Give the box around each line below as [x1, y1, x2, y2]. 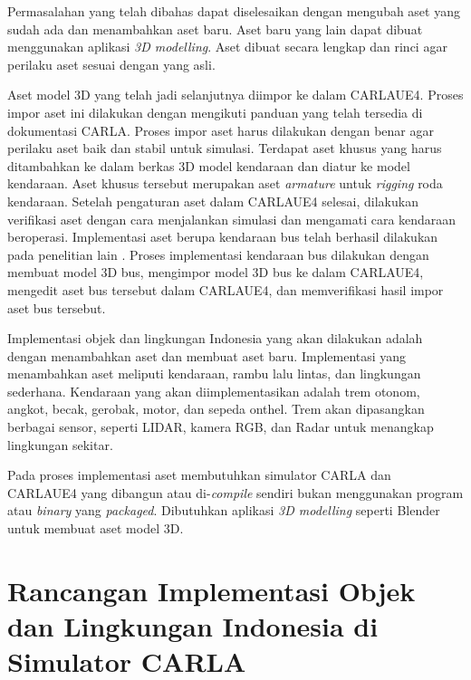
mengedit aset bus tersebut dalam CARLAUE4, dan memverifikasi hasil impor [7, 280, 444, 299]
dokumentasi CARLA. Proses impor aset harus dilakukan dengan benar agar [7, 120, 434, 139]
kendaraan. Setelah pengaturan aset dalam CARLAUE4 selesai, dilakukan [7, 191, 418, 210]
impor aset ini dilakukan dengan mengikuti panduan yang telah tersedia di [7, 102, 423, 121]
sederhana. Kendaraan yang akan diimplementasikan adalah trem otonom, [7, 381, 420, 400]
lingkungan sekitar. [7, 435, 113, 454]
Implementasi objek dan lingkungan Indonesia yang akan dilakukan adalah [7, 329, 423, 348]
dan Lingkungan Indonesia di [7, 608, 379, 644]
